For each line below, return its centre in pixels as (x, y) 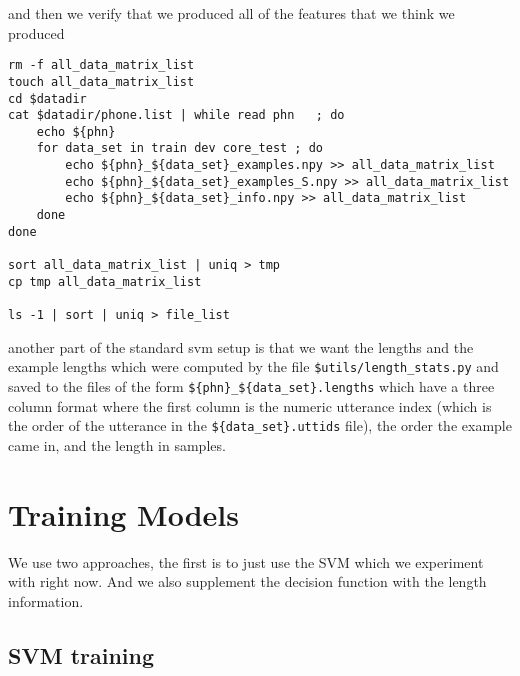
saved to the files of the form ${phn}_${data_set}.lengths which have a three (251, 385)
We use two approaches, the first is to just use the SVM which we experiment (246, 561)
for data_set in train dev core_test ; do (179, 148)
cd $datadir (47, 98)
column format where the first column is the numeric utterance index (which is (250, 405)
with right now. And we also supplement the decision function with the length (247, 581)
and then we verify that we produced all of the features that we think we (231, 13)
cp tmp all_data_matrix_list (105, 281)
